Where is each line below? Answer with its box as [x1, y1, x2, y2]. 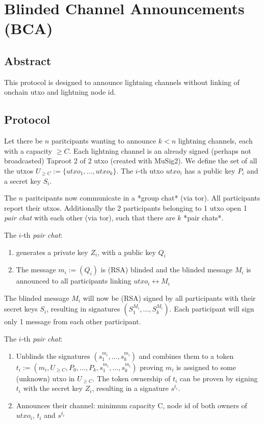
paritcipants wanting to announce [51, 135, 156, 146]
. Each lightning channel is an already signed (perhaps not [69, 145, 251, 156]
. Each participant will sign [169, 303, 254, 314]
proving [140, 361, 164, 372]
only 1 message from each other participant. [4, 316, 141, 327]
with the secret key [23, 383, 83, 393]
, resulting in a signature [92, 383, 169, 393]
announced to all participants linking [16, 275, 131, 286]
